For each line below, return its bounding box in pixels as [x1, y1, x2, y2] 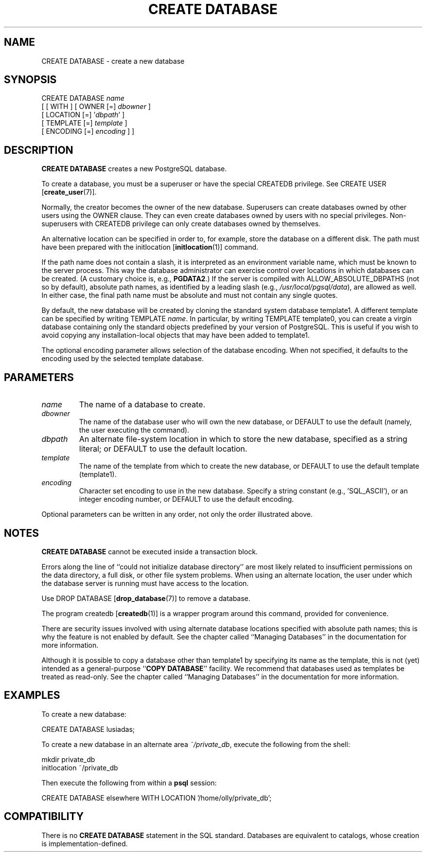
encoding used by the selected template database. [41, 354, 204, 363]
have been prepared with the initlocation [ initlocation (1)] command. [41, 243, 259, 252]
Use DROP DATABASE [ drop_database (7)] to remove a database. [41, 594, 250, 602]
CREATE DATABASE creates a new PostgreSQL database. [41, 164, 227, 173]
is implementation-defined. [41, 839, 128, 848]
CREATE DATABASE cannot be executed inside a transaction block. [41, 547, 258, 556]
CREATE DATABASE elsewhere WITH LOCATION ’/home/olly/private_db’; [41, 793, 272, 802]
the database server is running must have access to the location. [41, 579, 249, 587]
